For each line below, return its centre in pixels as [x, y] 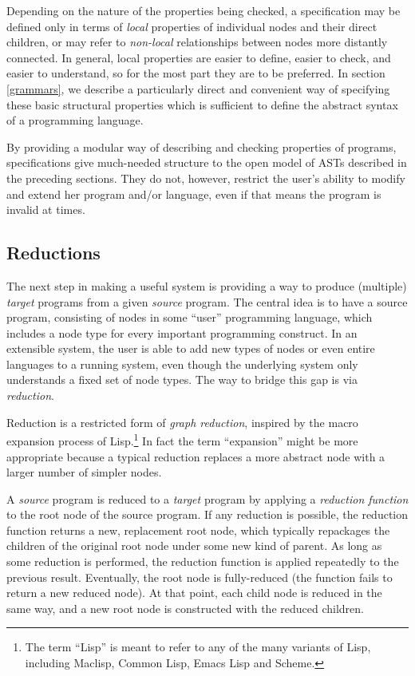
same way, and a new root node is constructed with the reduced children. [185, 608]
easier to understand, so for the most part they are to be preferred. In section [196, 73]
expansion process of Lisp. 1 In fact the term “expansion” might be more [182, 439]
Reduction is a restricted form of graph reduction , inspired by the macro [182, 422]
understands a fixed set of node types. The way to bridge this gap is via [182, 380]
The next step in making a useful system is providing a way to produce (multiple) [207, 285]
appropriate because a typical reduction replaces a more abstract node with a [196, 456]
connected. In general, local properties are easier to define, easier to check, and [199, 57]
